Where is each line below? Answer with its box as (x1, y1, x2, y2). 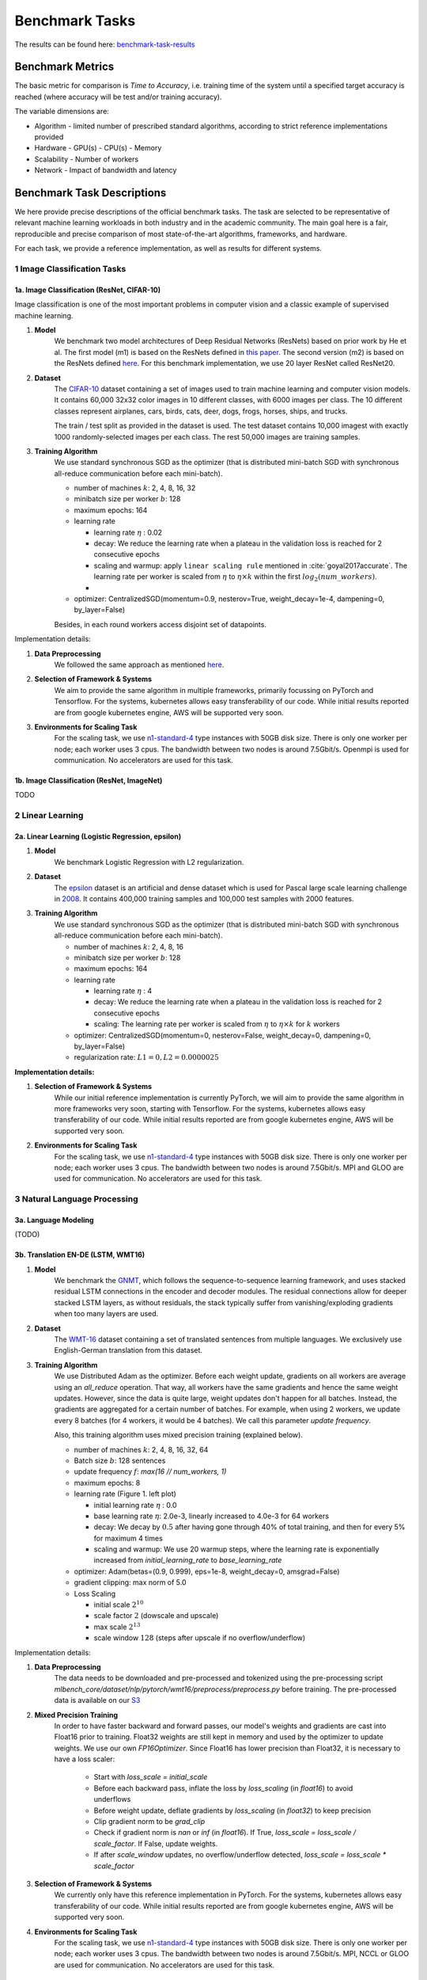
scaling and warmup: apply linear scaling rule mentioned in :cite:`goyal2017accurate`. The (93, 561, 408, 570)
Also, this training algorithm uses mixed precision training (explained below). (54, 1430, 304, 1440)
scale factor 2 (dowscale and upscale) (93, 1611, 219, 1620)
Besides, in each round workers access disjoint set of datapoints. (54, 619, 266, 629)
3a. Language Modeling (14, 1215, 94, 1224)
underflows (93, 1795, 131, 1804)
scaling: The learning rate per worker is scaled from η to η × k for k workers (93, 1019, 340, 1029)
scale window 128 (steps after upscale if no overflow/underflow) (93, 1633, 306, 1643)
